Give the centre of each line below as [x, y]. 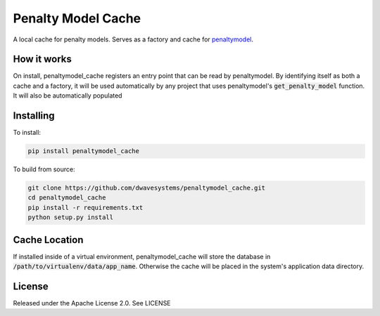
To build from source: [44, 169]
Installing [34, 116]
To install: [27, 133]
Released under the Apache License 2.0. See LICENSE [92, 303]
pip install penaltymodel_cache [84, 151]
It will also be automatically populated [68, 96]
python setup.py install [71, 217]
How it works [42, 59]
